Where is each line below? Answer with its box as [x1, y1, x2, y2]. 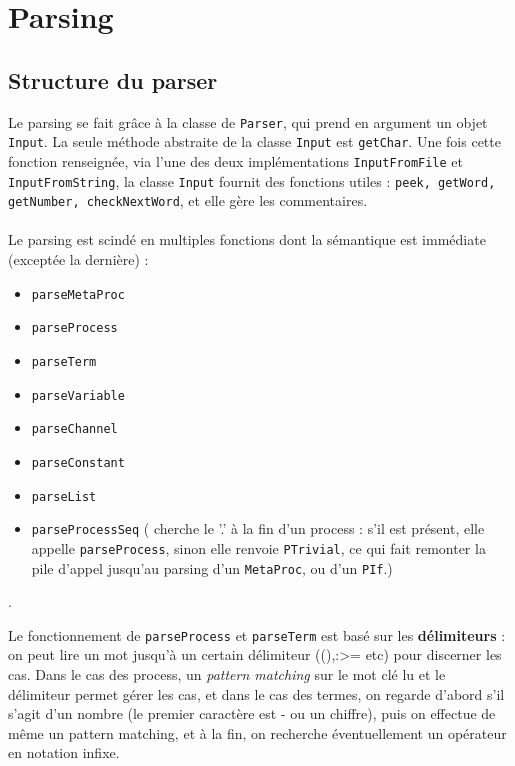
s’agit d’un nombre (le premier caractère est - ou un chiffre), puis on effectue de [8, 703, 496, 724]
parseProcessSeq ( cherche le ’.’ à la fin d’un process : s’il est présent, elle [31, 518, 485, 539]
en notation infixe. [8, 742, 120, 763]
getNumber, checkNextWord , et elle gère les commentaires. [8, 190, 368, 211]
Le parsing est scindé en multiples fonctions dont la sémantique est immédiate [8, 229, 486, 250]
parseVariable [31, 388, 125, 403]
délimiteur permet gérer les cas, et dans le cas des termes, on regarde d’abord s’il [8, 683, 505, 704]
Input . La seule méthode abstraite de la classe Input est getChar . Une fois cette [8, 131, 501, 152]
